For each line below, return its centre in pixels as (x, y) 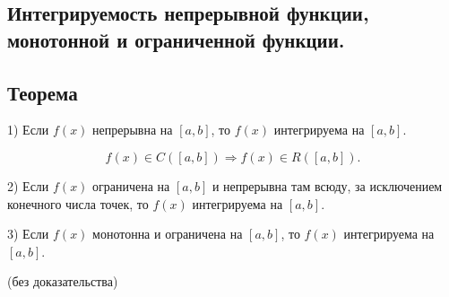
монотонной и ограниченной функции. (176, 39)
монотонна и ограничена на (168, 234)
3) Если (28, 234)
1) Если (28, 130)
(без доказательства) (63, 281)
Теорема (43, 92)
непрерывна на (133, 130)
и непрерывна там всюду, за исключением (327, 185)
